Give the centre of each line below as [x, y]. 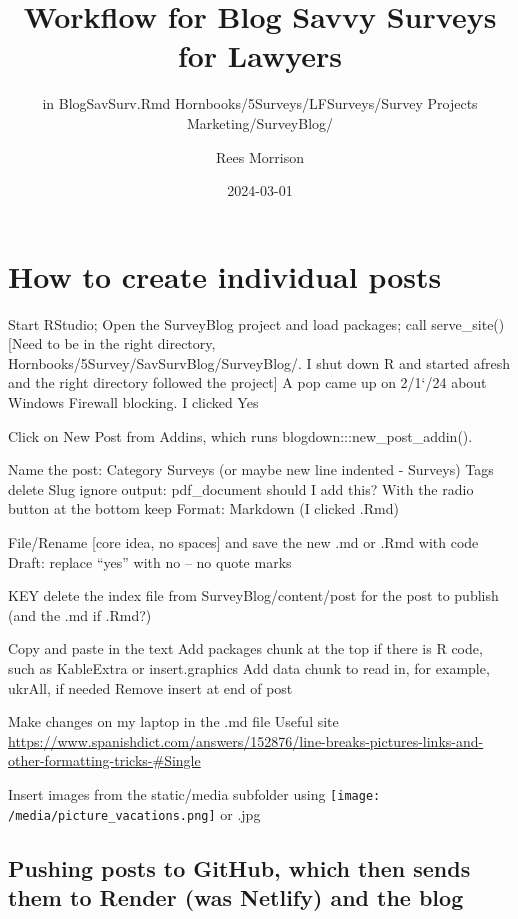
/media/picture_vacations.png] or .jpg [134, 813]
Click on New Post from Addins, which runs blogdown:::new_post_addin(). [240, 435]
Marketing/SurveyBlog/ [260, 122]
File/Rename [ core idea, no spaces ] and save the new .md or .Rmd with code [243, 541]
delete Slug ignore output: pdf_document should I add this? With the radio [241, 488]
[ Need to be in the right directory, [112, 343]
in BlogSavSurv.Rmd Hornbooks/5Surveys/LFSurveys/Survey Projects [260, 103]
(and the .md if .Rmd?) [80, 614]
